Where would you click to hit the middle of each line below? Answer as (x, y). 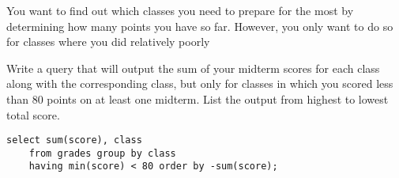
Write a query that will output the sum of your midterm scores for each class (193, 68)
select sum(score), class (74, 140)
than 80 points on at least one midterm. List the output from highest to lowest (198, 98)
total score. (33, 114)
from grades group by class (102, 153)
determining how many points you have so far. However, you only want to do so (200, 26)
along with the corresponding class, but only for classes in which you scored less (200, 83)
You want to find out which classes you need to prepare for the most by (180, 10)
